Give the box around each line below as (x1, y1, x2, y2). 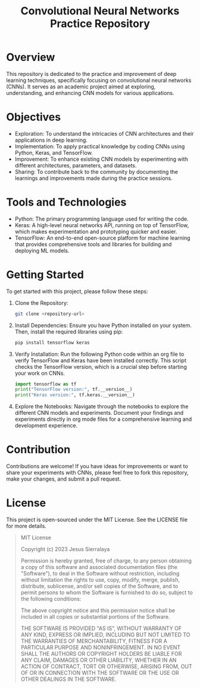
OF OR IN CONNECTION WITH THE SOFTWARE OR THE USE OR (20, 669, 179, 676)
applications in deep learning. (14, 136, 88, 143)
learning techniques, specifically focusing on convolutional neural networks (6, 77, 192, 84)
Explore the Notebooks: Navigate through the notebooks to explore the (14, 403, 189, 410)
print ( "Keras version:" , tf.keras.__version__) (14, 392, 135, 398)
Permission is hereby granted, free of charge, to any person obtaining (20, 557, 192, 564)
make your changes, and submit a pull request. (6, 475, 121, 482)
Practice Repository (49, 17, 151, 30)
